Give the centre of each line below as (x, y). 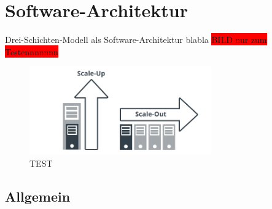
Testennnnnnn (32, 51)
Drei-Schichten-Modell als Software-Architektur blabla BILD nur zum (136, 40)
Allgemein (38, 196)
